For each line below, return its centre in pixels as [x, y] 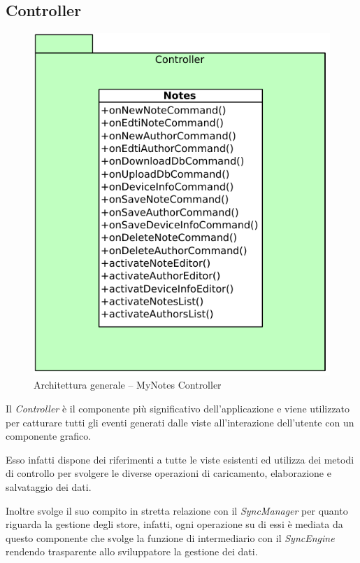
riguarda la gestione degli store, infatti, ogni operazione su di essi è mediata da [174, 524]
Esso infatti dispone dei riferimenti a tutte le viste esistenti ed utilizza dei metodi [180, 459]
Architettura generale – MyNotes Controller [128, 385]
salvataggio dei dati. [49, 487]
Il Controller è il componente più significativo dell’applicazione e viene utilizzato [178, 409]
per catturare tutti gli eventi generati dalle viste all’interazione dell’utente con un [180, 422]
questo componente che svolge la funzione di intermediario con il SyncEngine [170, 537]
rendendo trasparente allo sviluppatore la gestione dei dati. [132, 551]
